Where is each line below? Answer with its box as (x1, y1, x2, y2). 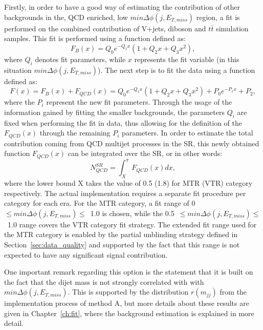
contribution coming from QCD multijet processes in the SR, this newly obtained (4, 138, 259, 148)
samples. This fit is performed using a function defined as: (4, 33, 186, 44)
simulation (216, 23, 249, 33)
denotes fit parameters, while (35, 53, 126, 64)
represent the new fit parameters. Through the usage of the (46, 96, 232, 107)
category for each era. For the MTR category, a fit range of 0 (4, 198, 195, 208)
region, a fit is (196, 11, 240, 22)
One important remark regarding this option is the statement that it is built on (4, 266, 253, 277)
